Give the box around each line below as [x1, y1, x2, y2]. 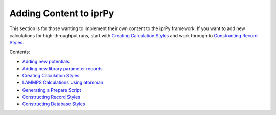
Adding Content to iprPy [9, 8, 114, 19]
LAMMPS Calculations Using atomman [22, 79, 104, 86]
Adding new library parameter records [22, 65, 103, 71]
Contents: [9, 49, 30, 55]
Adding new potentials [22, 59, 70, 65]
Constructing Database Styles [22, 101, 85, 107]
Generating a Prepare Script [22, 87, 81, 93]
